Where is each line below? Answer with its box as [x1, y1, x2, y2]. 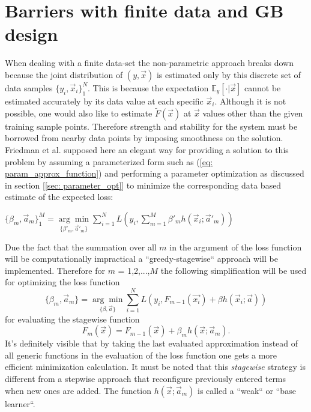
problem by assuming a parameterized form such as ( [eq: [5, 155, 213, 168]
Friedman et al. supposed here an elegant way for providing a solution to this [5, 143, 289, 156]
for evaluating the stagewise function [5, 312, 140, 325]
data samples [5, 81, 53, 94]
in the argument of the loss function [169, 240, 302, 253]
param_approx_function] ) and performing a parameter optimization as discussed [5, 167, 304, 180]
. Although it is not [214, 94, 286, 107]
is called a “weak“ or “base [198, 384, 296, 396]
